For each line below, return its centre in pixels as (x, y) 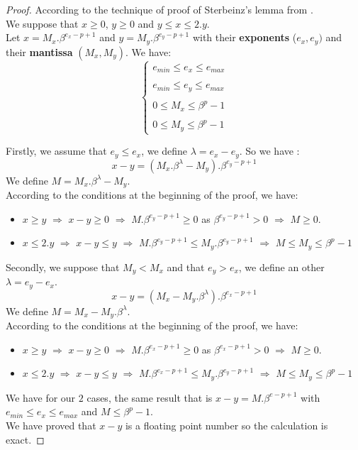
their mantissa (39, 51)
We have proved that (51, 425)
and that (186, 267)
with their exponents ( (245, 37)
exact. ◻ (25, 439)
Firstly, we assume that (56, 151)
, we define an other (281, 267)
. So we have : (269, 151)
